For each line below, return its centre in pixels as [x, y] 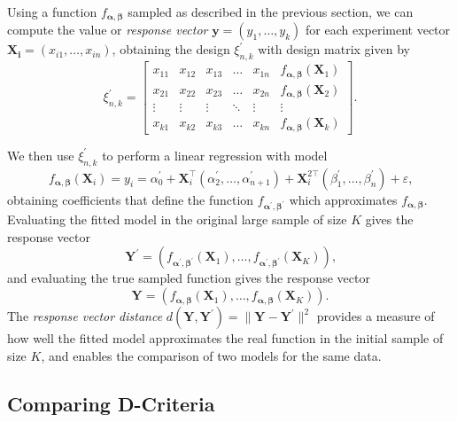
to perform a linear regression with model [215, 155]
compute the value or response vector [108, 30]
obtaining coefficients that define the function [131, 199]
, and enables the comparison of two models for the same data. [211, 355]
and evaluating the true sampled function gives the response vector [189, 278]
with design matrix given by [334, 49]
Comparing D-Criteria [111, 403]
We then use [41, 155]
